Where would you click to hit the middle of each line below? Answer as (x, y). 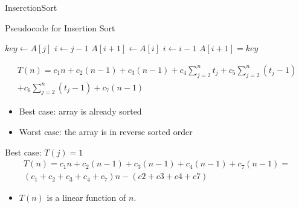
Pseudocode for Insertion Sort (60, 27)
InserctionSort (31, 7)
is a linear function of (86, 197)
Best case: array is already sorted (80, 111)
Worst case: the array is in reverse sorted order (106, 132)
